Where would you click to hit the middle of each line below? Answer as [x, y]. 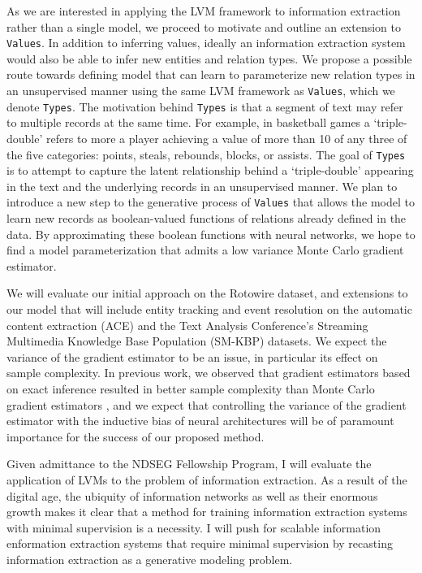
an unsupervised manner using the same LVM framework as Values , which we [201, 91]
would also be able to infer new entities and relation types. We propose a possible [209, 58]
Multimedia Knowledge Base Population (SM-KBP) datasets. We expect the [197, 341]
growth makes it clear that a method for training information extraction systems [207, 512]
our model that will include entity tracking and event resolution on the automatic [209, 309]
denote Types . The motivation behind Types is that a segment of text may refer [205, 106]
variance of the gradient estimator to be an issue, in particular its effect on [192, 356]
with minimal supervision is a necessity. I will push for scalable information [194, 527]
